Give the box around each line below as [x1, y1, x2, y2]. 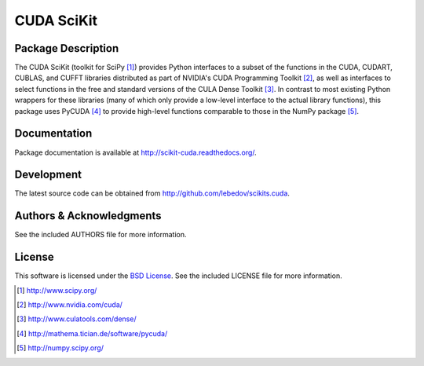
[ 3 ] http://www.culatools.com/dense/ [16, 314, 137, 324]
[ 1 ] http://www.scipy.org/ [16, 285, 97, 295]
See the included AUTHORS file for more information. [14, 230, 187, 240]
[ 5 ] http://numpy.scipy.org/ [16, 343, 104, 353]
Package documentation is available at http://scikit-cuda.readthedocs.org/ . [14, 148, 257, 157]
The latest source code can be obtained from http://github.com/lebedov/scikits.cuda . [14, 188, 291, 198]
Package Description [14, 42, 119, 55]
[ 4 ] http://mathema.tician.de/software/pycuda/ [16, 328, 168, 338]
